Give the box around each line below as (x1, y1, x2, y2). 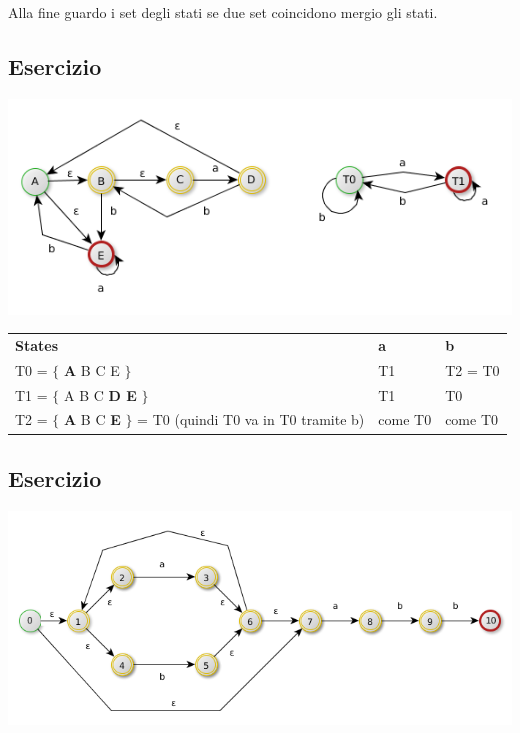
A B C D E (63, 384, 137, 405)
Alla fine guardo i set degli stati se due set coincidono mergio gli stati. (8, 2, 438, 22)
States (15, 334, 59, 355)
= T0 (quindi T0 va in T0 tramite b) (137, 409, 365, 430)
